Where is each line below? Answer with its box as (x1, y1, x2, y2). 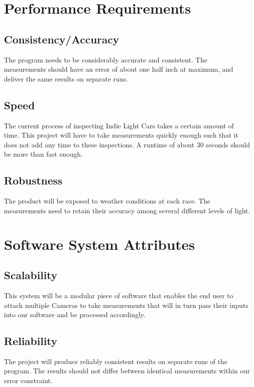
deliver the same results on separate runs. (4, 73, 128, 83)
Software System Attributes (4, 234, 195, 254)
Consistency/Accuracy (4, 31, 119, 46)
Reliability (4, 333, 58, 348)
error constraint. (4, 375, 53, 386)
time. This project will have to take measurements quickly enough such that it (4, 130, 238, 140)
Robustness (4, 173, 63, 188)
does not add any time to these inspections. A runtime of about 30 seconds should (4, 139, 250, 149)
